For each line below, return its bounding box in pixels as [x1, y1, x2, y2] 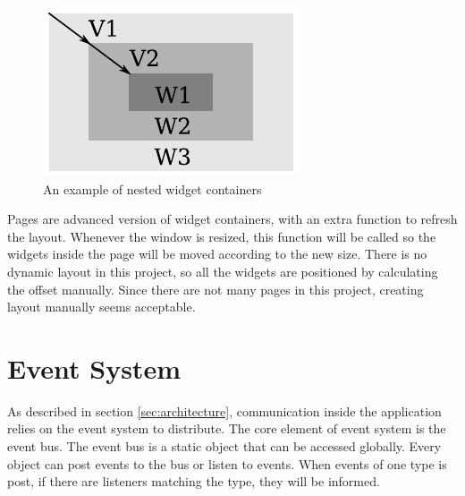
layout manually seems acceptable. [7, 297, 196, 316]
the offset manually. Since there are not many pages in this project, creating [7, 279, 424, 298]
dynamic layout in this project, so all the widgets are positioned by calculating [7, 261, 438, 280]
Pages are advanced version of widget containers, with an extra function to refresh [7, 210, 458, 228]
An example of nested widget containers [43, 179, 262, 198]
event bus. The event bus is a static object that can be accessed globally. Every [7, 437, 442, 456]
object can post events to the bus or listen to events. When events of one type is [7, 454, 447, 473]
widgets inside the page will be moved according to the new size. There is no [7, 244, 427, 263]
